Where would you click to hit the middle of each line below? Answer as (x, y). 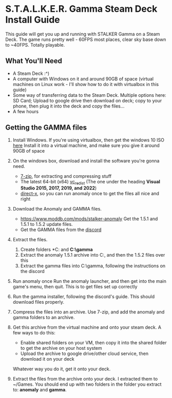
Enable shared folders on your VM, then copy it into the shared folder (93, 343)
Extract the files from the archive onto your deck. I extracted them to (85, 379)
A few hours (26, 111)
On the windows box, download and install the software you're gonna (86, 161)
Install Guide (33, 20)
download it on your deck (47, 359)
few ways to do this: (34, 333)
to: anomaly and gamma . (40, 390)
